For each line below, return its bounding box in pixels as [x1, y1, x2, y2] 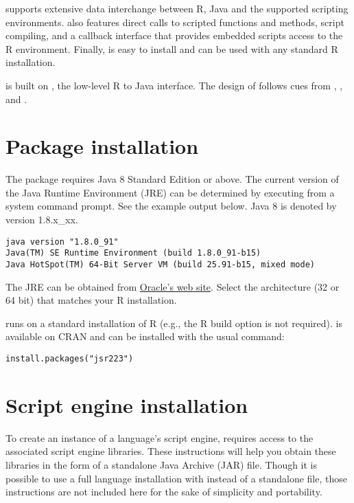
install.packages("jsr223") [5, 354, 134, 364]
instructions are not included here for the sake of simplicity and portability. [5, 484, 322, 499]
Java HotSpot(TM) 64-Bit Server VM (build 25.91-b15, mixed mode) [5, 259, 316, 269]
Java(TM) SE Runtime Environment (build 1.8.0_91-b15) [5, 248, 261, 258]
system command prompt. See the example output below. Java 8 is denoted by [5, 199, 337, 213]
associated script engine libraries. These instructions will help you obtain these [5, 444, 336, 458]
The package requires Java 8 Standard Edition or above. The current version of [5, 172, 339, 186]
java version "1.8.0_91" [5, 236, 119, 247]
